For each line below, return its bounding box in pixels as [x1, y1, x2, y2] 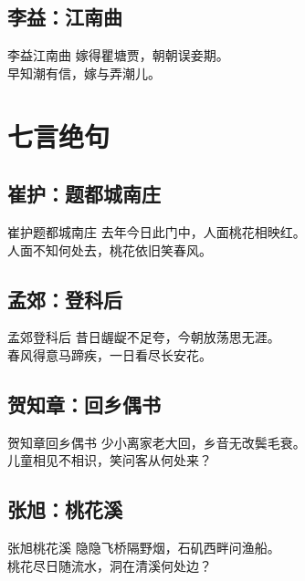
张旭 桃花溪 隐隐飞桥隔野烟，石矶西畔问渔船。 [7, 538, 280, 557]
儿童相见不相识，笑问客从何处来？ [7, 451, 212, 470]
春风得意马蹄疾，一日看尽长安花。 [7, 345, 212, 364]
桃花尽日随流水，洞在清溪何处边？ [7, 555, 212, 575]
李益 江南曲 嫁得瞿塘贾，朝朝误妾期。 [7, 46, 229, 65]
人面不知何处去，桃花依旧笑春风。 [7, 240, 212, 259]
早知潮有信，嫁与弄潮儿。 [7, 63, 161, 82]
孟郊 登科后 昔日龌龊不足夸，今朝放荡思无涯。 [7, 327, 280, 347]
